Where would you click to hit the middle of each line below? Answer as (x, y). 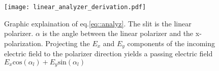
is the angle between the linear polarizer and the (118, 33)
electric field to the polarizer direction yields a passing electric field (108, 54)
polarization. (24, 43)
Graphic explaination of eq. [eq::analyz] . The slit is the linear (98, 23)
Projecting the (68, 43)
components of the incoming (171, 43)
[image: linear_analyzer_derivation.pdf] (75, 7)
